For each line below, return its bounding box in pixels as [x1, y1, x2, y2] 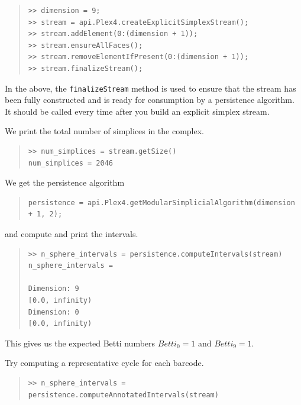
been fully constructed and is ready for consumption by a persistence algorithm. [5, 93, 294, 106]
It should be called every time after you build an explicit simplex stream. [5, 105, 270, 117]
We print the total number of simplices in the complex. [5, 125, 205, 137]
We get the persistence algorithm [5, 176, 125, 189]
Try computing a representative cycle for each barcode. [5, 357, 204, 369]
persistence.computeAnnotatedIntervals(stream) [28, 390, 219, 399]
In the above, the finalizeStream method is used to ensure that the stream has [5, 82, 296, 94]
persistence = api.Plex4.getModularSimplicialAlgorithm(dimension [28, 198, 295, 207]
